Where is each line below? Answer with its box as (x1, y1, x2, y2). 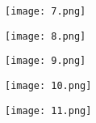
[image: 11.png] (5, 104, 92, 117)
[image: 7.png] (5, 6, 86, 17)
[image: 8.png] (5, 30, 86, 42)
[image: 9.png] (5, 55, 86, 67)
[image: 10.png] (5, 79, 92, 91)
